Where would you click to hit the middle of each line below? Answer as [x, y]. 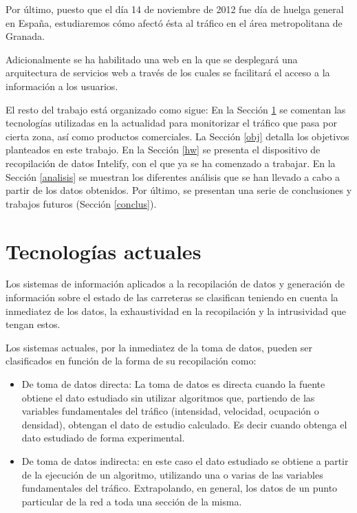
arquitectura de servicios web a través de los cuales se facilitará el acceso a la [168, 73]
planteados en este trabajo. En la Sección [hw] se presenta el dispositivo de [163, 150]
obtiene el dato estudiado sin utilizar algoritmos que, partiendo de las [168, 397]
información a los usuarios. [62, 86]
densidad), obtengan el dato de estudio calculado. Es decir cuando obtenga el [184, 424]
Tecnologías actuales [104, 251]
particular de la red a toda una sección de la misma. [132, 501]
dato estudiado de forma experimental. [103, 438]
